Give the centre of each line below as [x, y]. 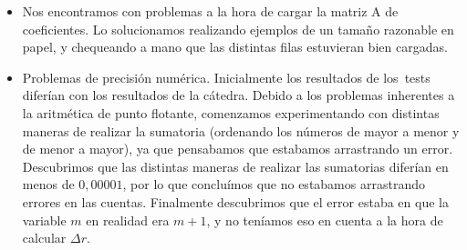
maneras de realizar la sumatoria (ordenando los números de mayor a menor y [241, 130]
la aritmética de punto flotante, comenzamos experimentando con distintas [231, 112]
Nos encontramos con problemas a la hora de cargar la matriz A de [210, 11]
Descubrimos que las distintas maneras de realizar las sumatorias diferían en [235, 166]
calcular [44, 238]
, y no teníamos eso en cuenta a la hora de [325, 220]
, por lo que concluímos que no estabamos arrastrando [274, 184]
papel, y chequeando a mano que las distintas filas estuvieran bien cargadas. [235, 47]
